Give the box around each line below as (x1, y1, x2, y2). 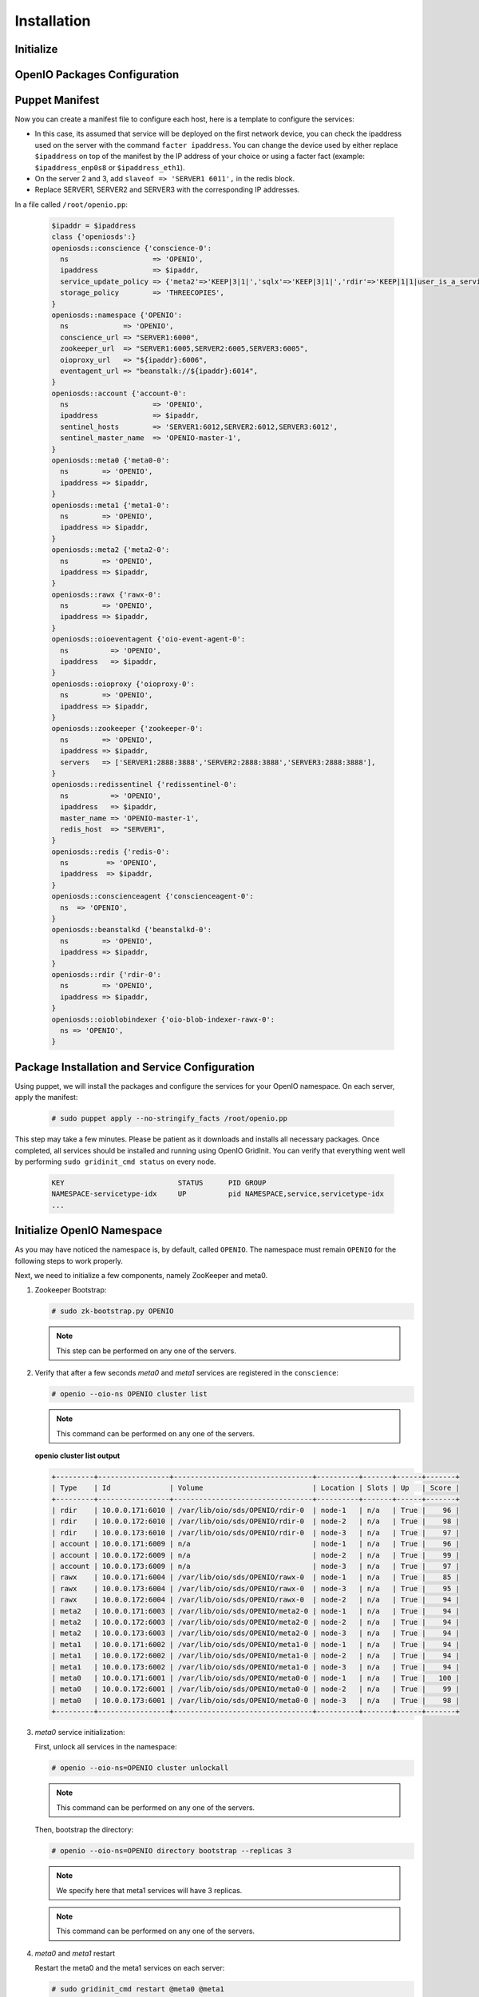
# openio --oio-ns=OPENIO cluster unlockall (51, 1764, 229, 1773)
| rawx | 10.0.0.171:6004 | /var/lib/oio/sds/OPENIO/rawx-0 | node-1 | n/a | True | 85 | (51, 1573, 461, 1582)
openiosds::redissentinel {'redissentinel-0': (51, 780, 237, 789)
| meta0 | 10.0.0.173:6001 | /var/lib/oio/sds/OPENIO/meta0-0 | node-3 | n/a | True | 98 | (51, 1696, 461, 1705)
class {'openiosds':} (51, 232, 137, 241)
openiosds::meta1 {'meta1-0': (51, 500, 170, 510)
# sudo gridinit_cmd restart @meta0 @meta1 (51, 1985, 225, 1994)
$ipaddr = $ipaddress (51, 220, 137, 230)
